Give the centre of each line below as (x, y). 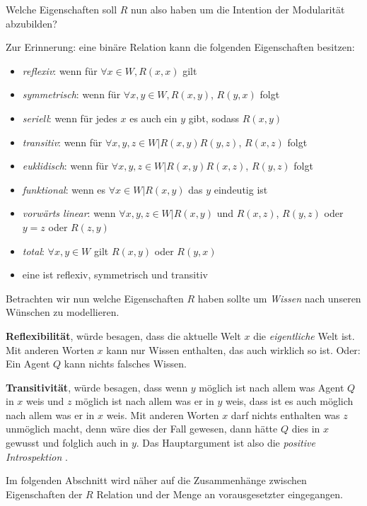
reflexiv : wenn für (60, 70)
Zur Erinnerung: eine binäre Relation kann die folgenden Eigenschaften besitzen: (180, 47)
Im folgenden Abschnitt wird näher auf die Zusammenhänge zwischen (156, 480)
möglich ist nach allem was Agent (272, 387)
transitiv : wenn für (62, 142)
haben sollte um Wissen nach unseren (279, 298)
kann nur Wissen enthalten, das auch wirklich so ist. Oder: (233, 349)
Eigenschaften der (44, 494)
